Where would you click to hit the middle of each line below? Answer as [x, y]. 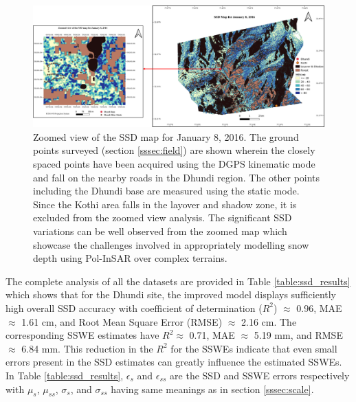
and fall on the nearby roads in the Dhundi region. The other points [177, 177]
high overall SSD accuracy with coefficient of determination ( [134, 308]
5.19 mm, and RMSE [298, 335]
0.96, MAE [319, 308]
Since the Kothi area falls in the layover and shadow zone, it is [165, 204]
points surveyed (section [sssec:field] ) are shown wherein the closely [174, 150]
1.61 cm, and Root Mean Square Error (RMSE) [122, 321]
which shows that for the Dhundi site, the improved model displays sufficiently [171, 294]
